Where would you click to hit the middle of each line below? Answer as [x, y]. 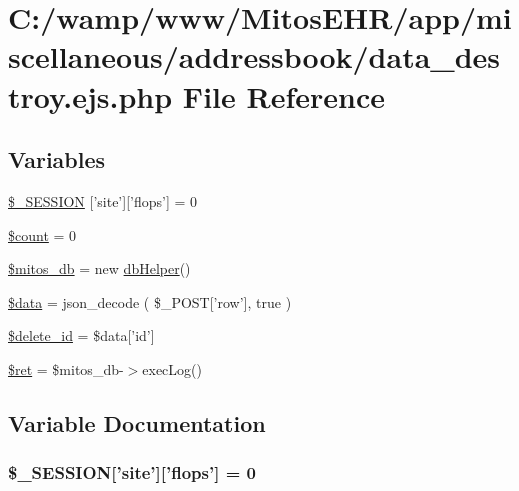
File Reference [283, 95]
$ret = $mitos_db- [66, 368]
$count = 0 [42, 234]
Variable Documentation [137, 422]
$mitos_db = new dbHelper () [99, 268]
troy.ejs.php [90, 95]
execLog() [172, 368]
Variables [57, 159]
